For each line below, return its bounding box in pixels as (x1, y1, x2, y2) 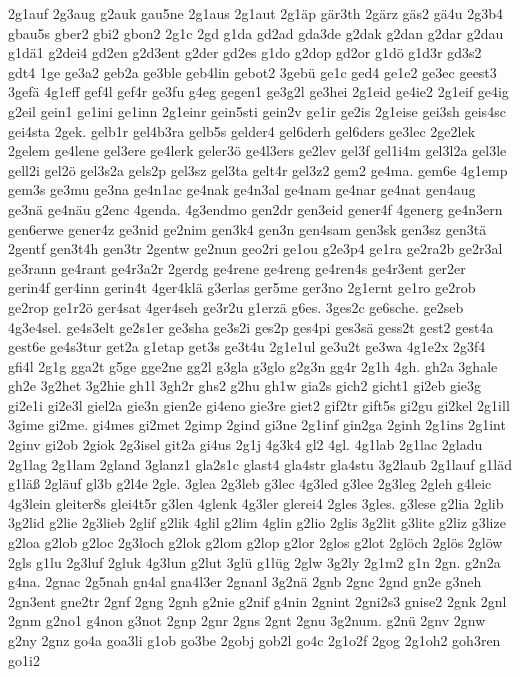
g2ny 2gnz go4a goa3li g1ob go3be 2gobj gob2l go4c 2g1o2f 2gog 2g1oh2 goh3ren (8, 630, 501, 650)
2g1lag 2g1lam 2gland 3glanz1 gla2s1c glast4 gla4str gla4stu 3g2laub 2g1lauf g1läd (8, 453, 512, 474)
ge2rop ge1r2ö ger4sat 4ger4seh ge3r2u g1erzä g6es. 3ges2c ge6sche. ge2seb (8, 296, 464, 317)
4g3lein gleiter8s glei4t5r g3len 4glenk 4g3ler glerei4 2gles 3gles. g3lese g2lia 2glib (8, 492, 504, 513)
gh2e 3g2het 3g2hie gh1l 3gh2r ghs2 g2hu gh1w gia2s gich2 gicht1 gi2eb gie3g (8, 375, 482, 396)
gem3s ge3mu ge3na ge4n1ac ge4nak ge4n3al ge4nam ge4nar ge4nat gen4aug (8, 179, 476, 200)
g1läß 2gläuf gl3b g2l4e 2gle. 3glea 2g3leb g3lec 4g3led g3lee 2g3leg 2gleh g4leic (8, 473, 492, 494)
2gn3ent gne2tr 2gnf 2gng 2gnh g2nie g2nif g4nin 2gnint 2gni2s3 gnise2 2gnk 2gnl (8, 590, 507, 611)
